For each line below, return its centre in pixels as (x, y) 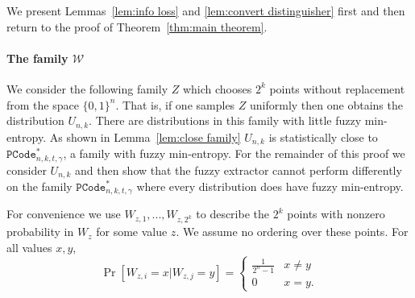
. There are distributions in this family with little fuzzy (225, 120)
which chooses (217, 88)
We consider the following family (87, 88)
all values (29, 247)
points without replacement (337, 88)
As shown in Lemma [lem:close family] (145, 137)
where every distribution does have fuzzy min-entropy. (270, 186)
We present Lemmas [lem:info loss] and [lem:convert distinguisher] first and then (206, 10)
